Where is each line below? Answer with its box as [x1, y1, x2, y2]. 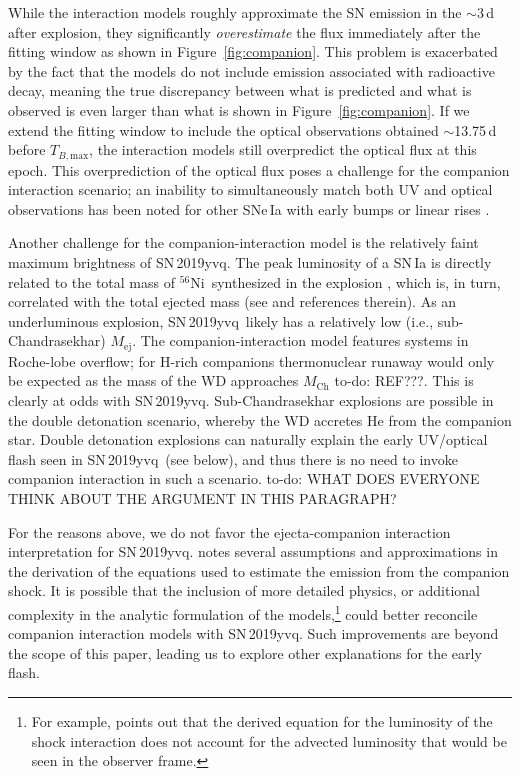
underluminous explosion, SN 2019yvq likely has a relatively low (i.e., [8, 310, 434, 331]
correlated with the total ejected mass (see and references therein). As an [8, 291, 457, 312]
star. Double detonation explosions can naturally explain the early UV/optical [8, 429, 488, 450]
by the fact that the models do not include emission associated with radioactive [8, 60, 495, 81]
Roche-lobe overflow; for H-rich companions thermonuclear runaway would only [8, 350, 495, 371]
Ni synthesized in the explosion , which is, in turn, [190, 271, 501, 292]
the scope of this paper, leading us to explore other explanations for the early [8, 642, 482, 663]
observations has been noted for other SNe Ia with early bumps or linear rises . [8, 198, 490, 219]
